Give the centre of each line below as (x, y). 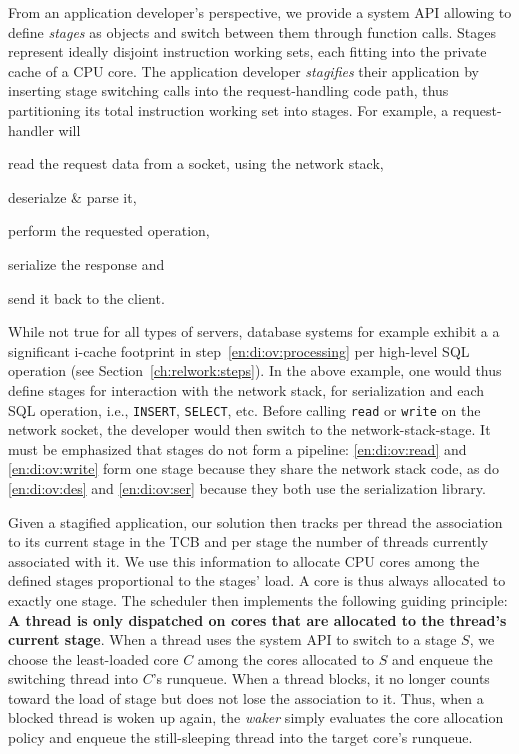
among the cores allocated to (286, 658)
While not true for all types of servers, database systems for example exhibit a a (254, 331)
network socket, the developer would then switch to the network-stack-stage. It (249, 429)
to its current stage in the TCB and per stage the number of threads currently (248, 541)
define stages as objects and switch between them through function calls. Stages (252, 31)
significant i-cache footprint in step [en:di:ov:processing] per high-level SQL (239, 350)
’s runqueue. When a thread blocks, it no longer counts (321, 678)
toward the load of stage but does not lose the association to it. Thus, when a (246, 697)
